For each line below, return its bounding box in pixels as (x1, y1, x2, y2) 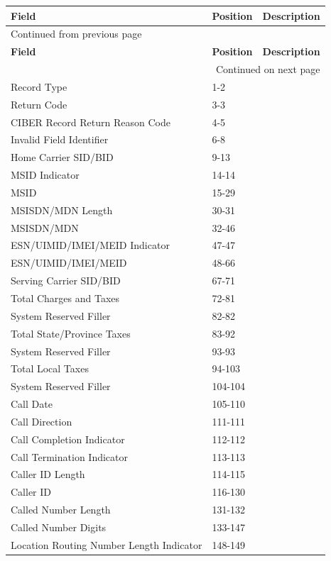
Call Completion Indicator (11, 431, 125, 446)
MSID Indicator (11, 167, 80, 182)
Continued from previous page (11, 26, 142, 41)
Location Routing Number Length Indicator (11, 537, 202, 552)
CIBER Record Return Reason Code (11, 114, 170, 129)
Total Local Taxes (11, 361, 89, 376)
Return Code (11, 96, 67, 111)
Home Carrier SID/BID (11, 150, 114, 165)
